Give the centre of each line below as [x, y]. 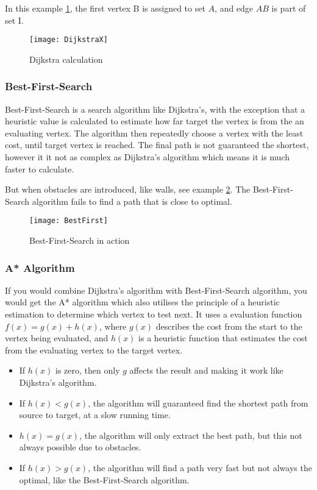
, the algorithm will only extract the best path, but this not [191, 435]
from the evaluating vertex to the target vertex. [94, 350]
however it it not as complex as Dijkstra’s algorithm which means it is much [147, 157]
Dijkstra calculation [66, 59]
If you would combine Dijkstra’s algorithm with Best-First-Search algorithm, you [156, 290]
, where [113, 326]
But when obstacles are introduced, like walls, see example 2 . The [128, 189]
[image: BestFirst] [69, 221]
